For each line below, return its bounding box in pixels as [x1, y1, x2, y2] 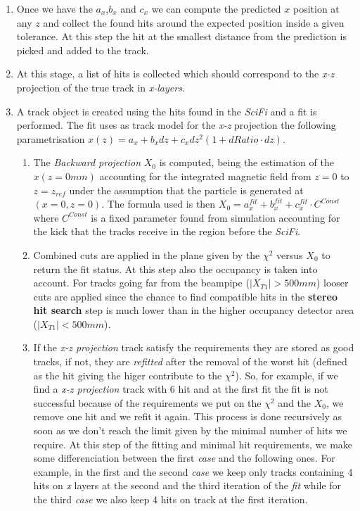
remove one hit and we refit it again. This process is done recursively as [33, 409, 342, 424]
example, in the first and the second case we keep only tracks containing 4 [33, 464, 353, 479]
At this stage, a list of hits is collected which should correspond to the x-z [16, 66, 335, 81]
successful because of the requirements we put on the [33, 395, 262, 410]
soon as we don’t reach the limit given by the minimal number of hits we [33, 423, 347, 438]
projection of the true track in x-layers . [16, 80, 185, 94]
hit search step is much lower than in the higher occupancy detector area [33, 303, 354, 317]
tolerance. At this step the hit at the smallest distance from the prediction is [16, 29, 347, 44]
